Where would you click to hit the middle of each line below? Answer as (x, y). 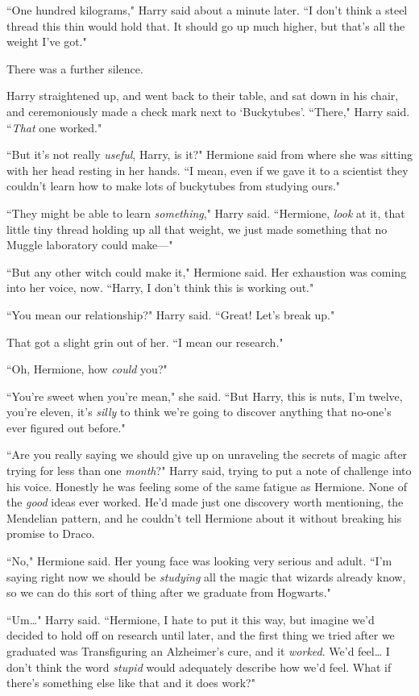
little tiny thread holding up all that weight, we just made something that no (197, 229)
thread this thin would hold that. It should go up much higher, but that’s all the (206, 25)
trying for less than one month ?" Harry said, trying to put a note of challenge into (209, 471)
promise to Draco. (51, 533)
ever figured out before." (66, 427)
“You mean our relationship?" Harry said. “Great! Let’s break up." (171, 314)
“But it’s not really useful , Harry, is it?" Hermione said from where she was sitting (209, 154)
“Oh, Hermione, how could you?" (87, 369)
